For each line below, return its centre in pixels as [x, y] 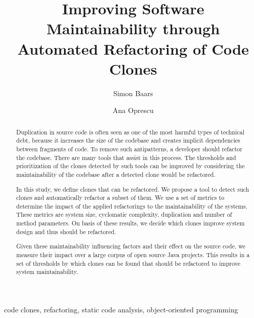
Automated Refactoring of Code [133, 48]
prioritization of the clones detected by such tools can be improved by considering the [130, 166]
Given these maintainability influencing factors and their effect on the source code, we [131, 246]
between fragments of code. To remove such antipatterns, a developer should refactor [129, 149]
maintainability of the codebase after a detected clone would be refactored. [116, 174]
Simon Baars [133, 93]
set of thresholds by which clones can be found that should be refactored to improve [128, 263]
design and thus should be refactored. [66, 231]
